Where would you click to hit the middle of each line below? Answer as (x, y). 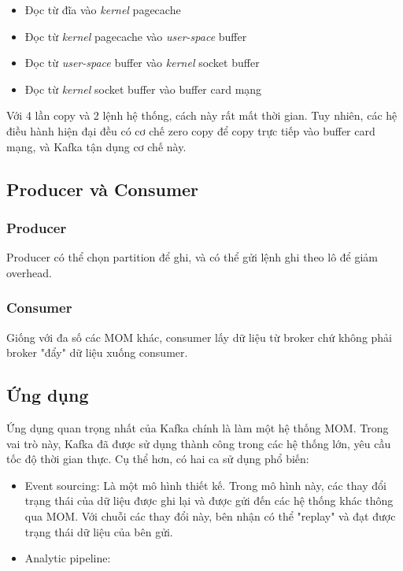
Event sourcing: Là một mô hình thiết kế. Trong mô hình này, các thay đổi (205, 485)
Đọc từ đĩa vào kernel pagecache (103, 9)
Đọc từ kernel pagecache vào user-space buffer (136, 36)
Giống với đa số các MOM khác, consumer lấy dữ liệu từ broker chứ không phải (199, 337)
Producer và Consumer (103, 189)
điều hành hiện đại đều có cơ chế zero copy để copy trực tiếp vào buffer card (191, 130)
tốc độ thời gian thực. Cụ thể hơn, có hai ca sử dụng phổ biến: (158, 459)
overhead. (29, 272)
